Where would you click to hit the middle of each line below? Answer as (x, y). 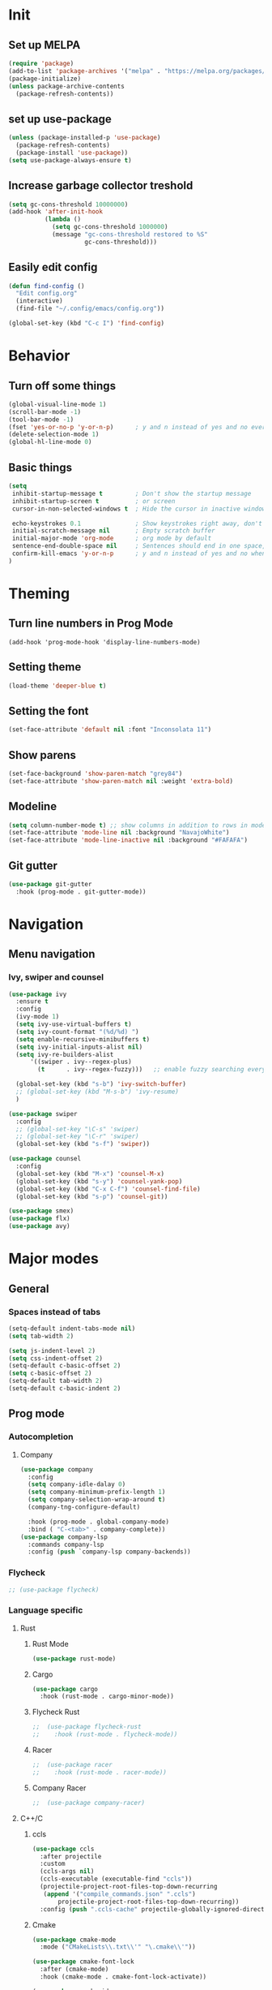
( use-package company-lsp (64, 1537)
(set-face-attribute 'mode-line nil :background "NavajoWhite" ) (119, 833)
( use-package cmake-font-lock (83, 1962)
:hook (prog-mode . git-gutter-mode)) (81, 892)
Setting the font (49, 711)
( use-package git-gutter (50, 884)
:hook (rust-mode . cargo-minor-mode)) (106, 1697)
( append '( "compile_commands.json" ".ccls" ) (119, 1894)
